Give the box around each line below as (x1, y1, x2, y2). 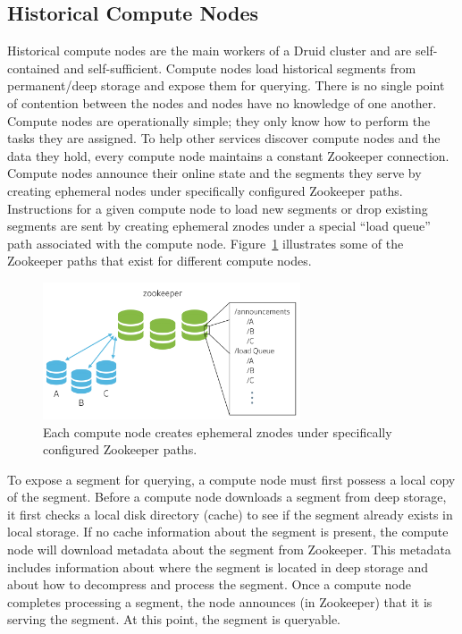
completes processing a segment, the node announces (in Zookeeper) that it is (7, 592, 433, 611)
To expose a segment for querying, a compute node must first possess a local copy (7, 469, 456, 488)
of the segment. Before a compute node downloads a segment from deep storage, (7, 487, 447, 506)
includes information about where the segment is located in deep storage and (7, 557, 428, 576)
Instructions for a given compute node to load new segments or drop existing (7, 199, 428, 217)
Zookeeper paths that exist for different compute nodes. (7, 251, 312, 270)
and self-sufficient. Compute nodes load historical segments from (63, 58, 416, 77)
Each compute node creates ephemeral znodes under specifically (43, 422, 392, 441)
